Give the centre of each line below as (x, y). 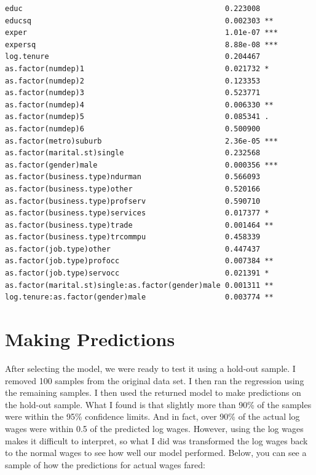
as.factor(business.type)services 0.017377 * (137, 213)
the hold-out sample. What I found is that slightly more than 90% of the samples (158, 404)
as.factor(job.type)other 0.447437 (133, 249)
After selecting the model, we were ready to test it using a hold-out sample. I (150, 368)
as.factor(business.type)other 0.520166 (133, 189)
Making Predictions (90, 339)
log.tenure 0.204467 (133, 57)
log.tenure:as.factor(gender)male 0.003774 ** (139, 297)
